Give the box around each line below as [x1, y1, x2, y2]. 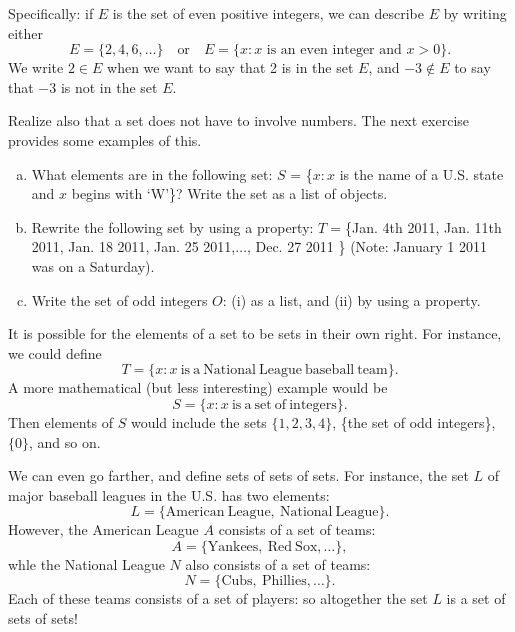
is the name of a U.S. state [339, 163, 504, 184]
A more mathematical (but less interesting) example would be [8, 377, 388, 398]
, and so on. [29, 431, 101, 452]
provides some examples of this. [8, 129, 202, 150]
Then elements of [8, 411, 114, 432]
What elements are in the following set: [31, 163, 273, 184]
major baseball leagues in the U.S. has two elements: [8, 484, 330, 505]
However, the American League [8, 519, 199, 540]
